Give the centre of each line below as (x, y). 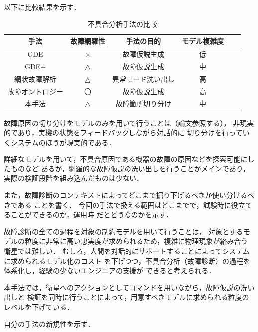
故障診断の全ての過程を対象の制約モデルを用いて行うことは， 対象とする (124, 231)
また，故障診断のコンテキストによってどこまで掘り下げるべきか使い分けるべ (129, 195)
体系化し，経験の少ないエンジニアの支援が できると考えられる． (110, 270)
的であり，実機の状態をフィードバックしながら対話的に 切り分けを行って (123, 132)
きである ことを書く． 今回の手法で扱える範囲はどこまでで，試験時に (118, 205)
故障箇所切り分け (143, 103)
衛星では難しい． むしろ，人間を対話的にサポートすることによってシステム (127, 251)
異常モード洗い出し (143, 79)
